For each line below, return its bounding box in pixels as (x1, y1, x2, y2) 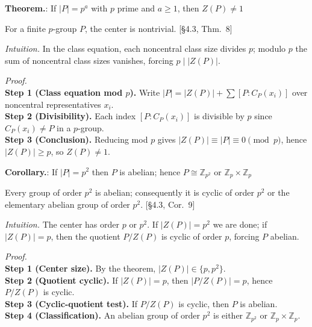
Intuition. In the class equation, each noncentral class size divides (5, 42, 246, 55)
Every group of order (5, 185, 82, 198)
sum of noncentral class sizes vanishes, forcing (5, 54, 173, 66)
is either (213, 309, 243, 322)
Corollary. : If (5, 165, 58, 178)
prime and (117, 2, 155, 14)
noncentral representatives (5, 98, 101, 110)
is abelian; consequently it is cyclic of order (95, 185, 254, 198)
